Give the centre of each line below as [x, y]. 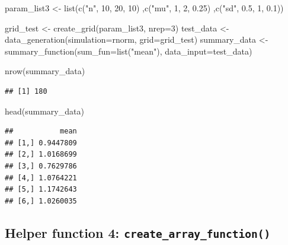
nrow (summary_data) [45, 71]
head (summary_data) [44, 111]
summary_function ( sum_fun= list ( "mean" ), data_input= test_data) [129, 51]
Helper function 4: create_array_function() [138, 232]
